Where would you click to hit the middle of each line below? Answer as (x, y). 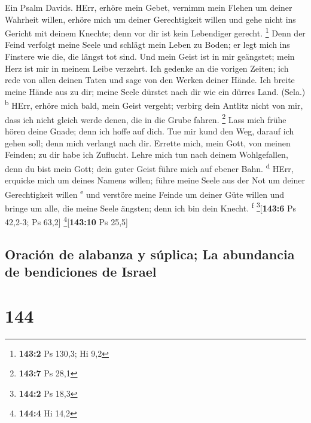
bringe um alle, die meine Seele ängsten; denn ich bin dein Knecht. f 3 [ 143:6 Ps (151, 207)
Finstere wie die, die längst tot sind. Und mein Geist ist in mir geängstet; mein (150, 56)
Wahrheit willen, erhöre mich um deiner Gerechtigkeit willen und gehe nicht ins (150, 19)
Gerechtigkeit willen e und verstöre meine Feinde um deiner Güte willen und (145, 193)
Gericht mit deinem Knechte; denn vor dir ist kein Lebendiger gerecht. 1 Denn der (155, 32)
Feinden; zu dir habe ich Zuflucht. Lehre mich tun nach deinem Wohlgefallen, (147, 154)
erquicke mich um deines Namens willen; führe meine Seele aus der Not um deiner (155, 180)
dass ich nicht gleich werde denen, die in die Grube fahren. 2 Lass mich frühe (146, 118)
